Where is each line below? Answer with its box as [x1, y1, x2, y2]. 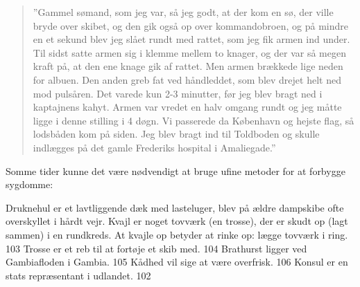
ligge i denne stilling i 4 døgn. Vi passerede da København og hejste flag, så [33, 113, 354, 127]
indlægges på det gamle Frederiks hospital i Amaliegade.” [33, 140, 276, 154]
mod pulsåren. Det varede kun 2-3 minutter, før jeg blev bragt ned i [33, 86, 323, 100]
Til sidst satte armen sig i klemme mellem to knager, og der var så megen [33, 45, 346, 59]
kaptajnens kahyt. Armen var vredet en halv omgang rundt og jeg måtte [33, 100, 342, 114]
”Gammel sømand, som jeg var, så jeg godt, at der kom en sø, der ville [33, 5, 334, 19]
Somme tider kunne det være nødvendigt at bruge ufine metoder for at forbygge [6, 163, 345, 178]
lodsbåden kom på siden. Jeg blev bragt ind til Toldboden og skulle [33, 127, 320, 141]
